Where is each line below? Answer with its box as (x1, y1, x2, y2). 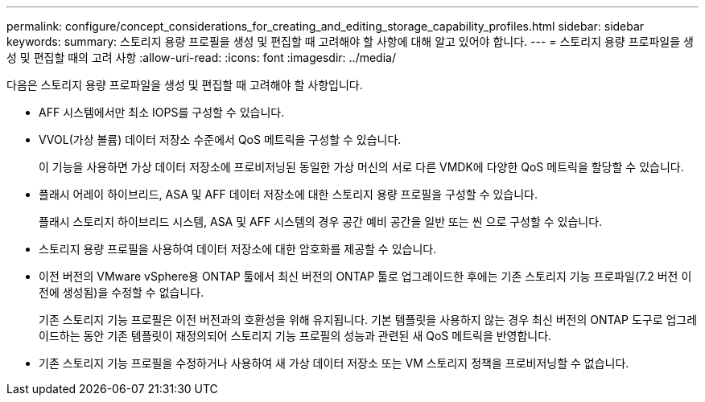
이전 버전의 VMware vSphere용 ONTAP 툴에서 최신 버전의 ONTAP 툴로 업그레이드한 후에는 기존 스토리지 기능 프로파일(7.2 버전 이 (39, 269, 692, 283)
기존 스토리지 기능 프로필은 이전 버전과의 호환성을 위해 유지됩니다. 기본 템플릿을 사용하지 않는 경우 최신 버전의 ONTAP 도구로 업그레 (39, 313, 698, 326)
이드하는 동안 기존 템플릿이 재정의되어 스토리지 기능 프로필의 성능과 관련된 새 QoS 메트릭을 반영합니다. (39, 329, 552, 343)
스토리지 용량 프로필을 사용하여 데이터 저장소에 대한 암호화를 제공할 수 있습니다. (39, 242, 437, 256)
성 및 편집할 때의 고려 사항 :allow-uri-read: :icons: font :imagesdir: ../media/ (6, 51, 396, 64)
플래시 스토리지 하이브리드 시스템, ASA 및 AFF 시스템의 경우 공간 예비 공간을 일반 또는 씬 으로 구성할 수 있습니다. (39, 215, 603, 228)
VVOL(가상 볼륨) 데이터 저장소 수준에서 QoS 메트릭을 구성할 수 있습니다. (39, 133, 402, 146)
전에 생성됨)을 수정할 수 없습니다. (39, 285, 204, 299)
